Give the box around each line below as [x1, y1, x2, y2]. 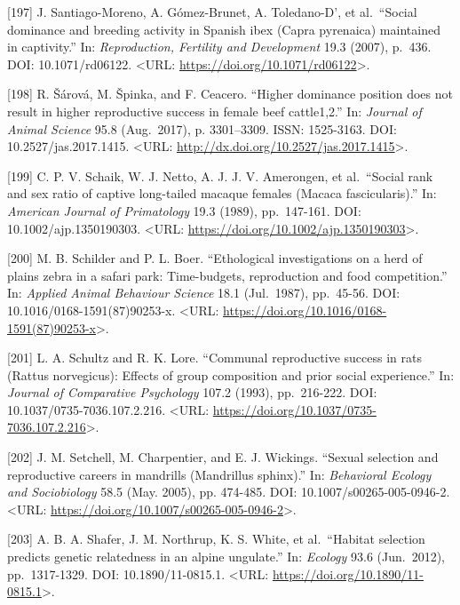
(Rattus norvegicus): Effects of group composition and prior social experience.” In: [7, 365, 455, 384]
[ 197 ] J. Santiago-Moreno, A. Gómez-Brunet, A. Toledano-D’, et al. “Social [7, 3, 417, 20]
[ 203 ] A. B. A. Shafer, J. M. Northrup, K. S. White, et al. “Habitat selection [7, 529, 425, 548]
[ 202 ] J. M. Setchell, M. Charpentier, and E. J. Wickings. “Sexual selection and [7, 448, 439, 466]
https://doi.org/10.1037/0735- [212, 400, 377, 418]
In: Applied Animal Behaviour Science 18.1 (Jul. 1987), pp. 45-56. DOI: [7, 283, 401, 302]
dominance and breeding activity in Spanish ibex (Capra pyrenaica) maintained [7, 20, 440, 38]
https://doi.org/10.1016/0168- [223, 300, 387, 319]
